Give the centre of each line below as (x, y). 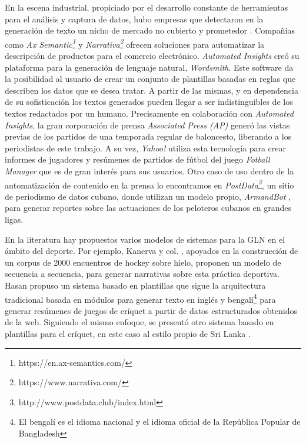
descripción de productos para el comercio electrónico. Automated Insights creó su (152, 56)
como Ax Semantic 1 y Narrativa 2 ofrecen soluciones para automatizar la (135, 43)
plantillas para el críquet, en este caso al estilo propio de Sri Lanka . (128, 333)
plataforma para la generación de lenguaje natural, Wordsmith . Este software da (149, 67)
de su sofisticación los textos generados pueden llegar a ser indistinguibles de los (149, 102)
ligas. (14, 219)
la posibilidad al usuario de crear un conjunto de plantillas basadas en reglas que (150, 79)
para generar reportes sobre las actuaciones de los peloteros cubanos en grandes (148, 208)
